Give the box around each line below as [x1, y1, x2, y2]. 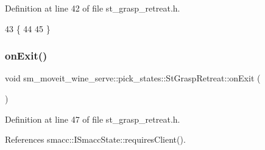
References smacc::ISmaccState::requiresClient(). [5, 133, 186, 146]
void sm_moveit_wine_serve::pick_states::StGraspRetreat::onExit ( [5, 72, 261, 84]
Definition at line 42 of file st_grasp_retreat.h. [5, 2, 180, 14]
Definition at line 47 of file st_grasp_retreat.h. [5, 112, 180, 125]
